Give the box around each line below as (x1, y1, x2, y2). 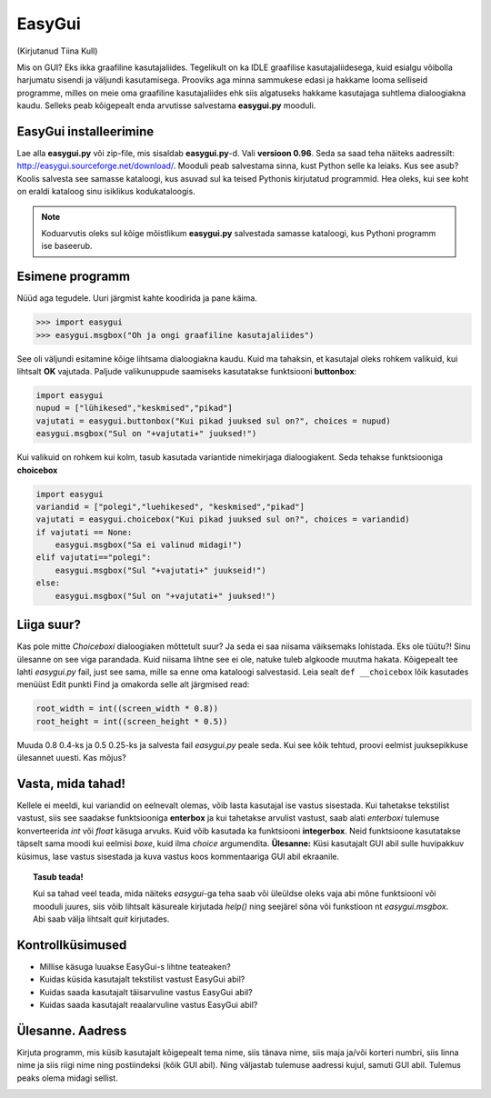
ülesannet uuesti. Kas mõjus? (16, 753, 126, 764)
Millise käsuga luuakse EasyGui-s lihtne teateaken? (39, 962, 231, 973)
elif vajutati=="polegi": (35, 553, 152, 563)
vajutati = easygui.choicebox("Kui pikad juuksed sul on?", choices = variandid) (35, 514, 411, 524)
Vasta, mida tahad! (16, 775, 126, 791)
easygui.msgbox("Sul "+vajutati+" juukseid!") (55, 564, 267, 575)
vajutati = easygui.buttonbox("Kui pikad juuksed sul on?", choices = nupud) (35, 415, 391, 426)
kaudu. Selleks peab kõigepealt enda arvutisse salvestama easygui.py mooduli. (16, 100, 316, 111)
